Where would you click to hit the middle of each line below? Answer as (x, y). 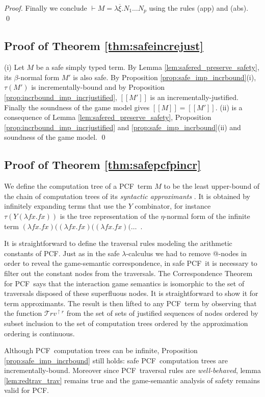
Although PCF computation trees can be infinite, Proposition (101, 350)
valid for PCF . (26, 390)
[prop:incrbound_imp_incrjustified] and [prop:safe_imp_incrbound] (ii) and (123, 127)
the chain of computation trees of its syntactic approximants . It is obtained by (127, 196)
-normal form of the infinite (207, 216)
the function (23, 313)
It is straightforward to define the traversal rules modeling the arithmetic (118, 243)
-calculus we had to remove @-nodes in (187, 253)
